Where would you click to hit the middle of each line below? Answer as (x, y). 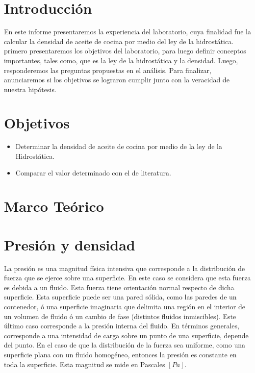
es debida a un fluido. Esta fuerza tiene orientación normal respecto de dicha (119, 287)
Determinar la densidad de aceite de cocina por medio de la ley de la (119, 146)
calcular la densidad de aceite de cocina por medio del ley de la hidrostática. (119, 41)
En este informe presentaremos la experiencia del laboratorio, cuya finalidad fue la (127, 32)
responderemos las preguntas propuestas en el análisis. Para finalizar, (108, 70)
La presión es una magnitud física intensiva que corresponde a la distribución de (125, 268)
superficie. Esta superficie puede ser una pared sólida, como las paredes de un (120, 297)
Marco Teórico (54, 206)
